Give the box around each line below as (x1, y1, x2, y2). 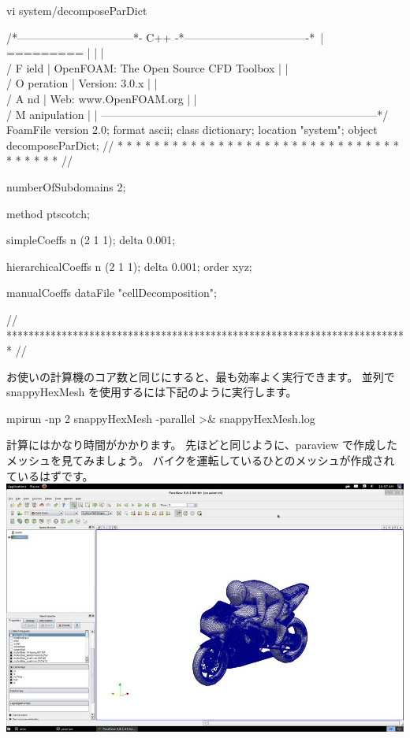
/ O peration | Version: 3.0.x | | (6, 75, 158, 91)
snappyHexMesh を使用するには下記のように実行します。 (6, 384, 297, 400)
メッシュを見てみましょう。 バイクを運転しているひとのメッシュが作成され (6, 452, 395, 469)
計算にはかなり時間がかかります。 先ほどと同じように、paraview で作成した (6, 436, 397, 453)
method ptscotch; (6, 205, 90, 221)
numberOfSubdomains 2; (6, 178, 126, 195)
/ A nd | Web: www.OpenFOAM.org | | (6, 90, 197, 106)
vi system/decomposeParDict (6, 2, 147, 18)
